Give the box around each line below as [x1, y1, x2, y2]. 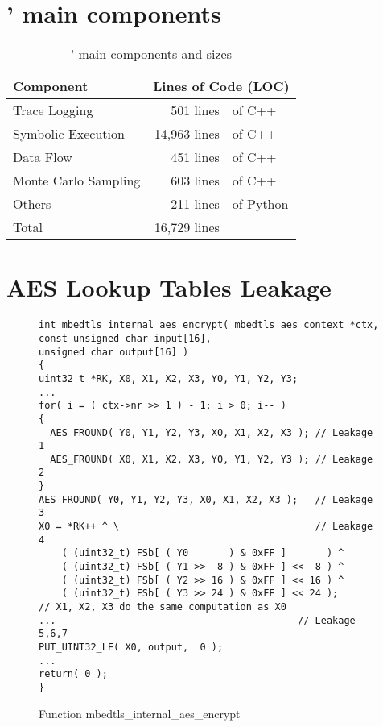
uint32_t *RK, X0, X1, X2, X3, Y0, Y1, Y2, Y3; [39, 372, 299, 384]
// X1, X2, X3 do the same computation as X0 [39, 601, 286, 613]
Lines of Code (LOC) [153, 77, 290, 96]
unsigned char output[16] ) [39, 346, 189, 358]
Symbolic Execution [13, 124, 125, 143]
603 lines [171, 171, 220, 190]
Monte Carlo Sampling [13, 171, 141, 190]
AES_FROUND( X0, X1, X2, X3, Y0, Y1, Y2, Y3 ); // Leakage [50, 453, 373, 465]
